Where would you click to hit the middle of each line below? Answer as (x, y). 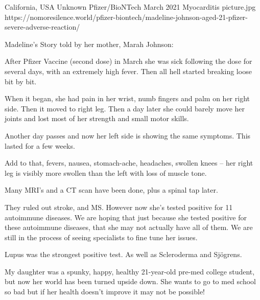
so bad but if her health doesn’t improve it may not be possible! (105, 292)
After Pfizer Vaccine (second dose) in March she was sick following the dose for (128, 61)
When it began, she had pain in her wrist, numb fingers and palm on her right (127, 98)
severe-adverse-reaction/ (42, 27)
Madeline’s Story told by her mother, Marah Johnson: (89, 44)
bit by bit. (21, 81)
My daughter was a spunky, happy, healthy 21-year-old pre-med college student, (130, 271)
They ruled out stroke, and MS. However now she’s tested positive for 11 (119, 207)
